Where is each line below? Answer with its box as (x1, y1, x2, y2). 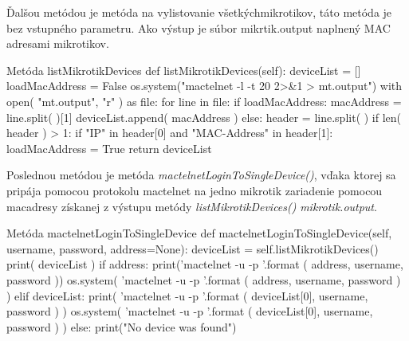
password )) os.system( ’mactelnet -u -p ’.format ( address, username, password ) (6, 271, 401, 288)
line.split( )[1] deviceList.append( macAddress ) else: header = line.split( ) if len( (6, 108, 402, 125)
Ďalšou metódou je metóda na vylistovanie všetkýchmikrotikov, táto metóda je (6, 4, 392, 20)
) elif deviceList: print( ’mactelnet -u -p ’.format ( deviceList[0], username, (6, 287, 368, 304)
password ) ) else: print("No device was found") (6, 318, 237, 335)
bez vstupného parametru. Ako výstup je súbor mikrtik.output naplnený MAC (6, 19, 391, 36)
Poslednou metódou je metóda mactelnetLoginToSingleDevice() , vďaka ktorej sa (6, 167, 396, 183)
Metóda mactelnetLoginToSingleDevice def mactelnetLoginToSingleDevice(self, (6, 225, 392, 241)
